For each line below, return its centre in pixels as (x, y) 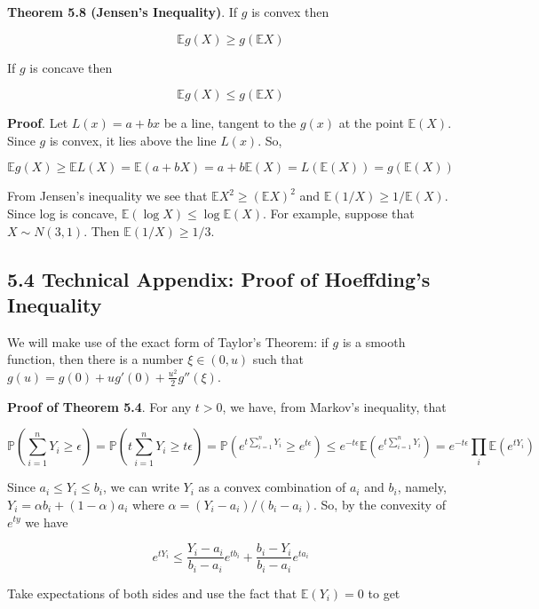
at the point (371, 123)
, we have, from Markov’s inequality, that (334, 406)
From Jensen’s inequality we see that (107, 196)
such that (278, 359)
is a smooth (374, 341)
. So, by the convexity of (380, 504)
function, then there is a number (95, 359)
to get (384, 593)
